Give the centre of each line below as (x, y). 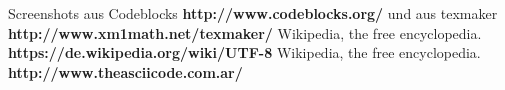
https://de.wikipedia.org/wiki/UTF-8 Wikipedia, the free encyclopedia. (244, 52)
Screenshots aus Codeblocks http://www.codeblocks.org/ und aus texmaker (253, 13)
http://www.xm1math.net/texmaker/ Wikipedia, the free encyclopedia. (245, 32)
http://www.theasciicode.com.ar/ (125, 71)
